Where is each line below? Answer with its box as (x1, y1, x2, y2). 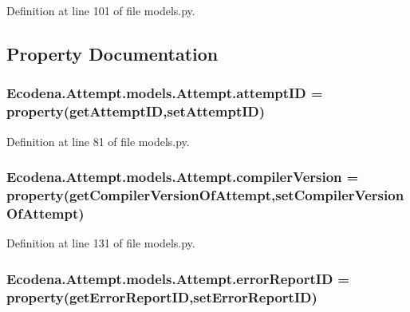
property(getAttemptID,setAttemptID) (6, 101, 266, 121)
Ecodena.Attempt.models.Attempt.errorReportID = (6, 268, 350, 288)
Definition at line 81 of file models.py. (6, 132, 190, 149)
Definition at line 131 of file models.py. (6, 235, 195, 251)
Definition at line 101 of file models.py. (6, 2, 195, 18)
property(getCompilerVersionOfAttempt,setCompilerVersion (6, 184, 404, 204)
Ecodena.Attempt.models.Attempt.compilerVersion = (6, 167, 359, 187)
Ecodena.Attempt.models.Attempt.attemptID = (6, 83, 323, 103)
